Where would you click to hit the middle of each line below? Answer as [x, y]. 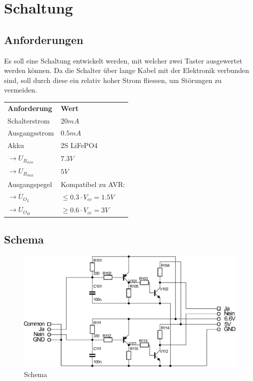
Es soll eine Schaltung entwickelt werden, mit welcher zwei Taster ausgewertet [123, 60]
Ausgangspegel [30, 184]
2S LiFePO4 [79, 145]
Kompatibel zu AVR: [93, 184]
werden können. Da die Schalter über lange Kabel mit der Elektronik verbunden [127, 70]
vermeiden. [21, 90]
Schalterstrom [29, 120]
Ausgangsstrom [31, 133]
